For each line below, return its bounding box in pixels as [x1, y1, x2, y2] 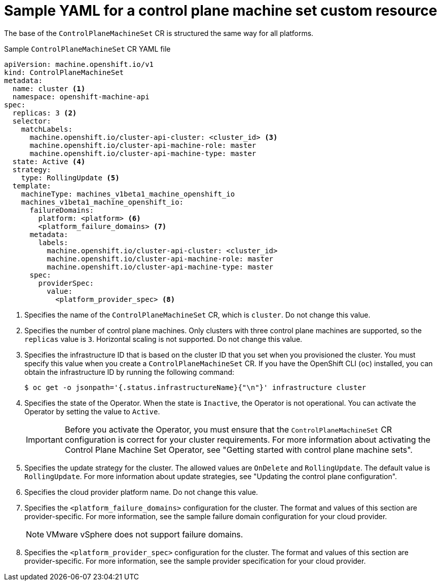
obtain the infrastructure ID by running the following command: [24, 367, 235, 376]
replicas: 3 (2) [12, 108, 77, 117]
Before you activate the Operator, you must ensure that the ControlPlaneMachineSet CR [64, 424, 392, 435]
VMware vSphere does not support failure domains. [46, 529, 243, 539]
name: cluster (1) [12, 84, 86, 93]
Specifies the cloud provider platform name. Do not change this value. [24, 487, 258, 496]
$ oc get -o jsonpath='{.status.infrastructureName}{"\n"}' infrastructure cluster [24, 383, 366, 392]
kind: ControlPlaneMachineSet [4, 68, 124, 76]
